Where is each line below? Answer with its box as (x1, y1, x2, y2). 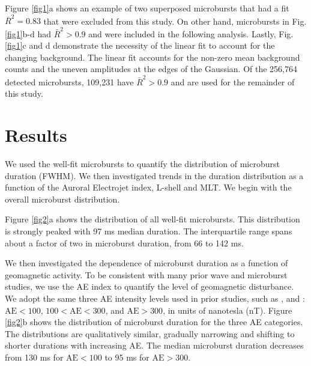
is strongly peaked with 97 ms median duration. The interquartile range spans (5, 225, 292, 237)
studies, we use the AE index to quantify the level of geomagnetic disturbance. (5, 280, 294, 293)
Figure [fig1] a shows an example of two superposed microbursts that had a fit (5, 2, 289, 14)
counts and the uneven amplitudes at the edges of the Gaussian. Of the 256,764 (5, 63, 297, 75)
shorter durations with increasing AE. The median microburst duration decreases (5, 339, 304, 352)
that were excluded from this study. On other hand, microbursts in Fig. (43, 14, 307, 27)
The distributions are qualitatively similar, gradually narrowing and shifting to (5, 327, 295, 340)
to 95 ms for (104, 350, 149, 363)
